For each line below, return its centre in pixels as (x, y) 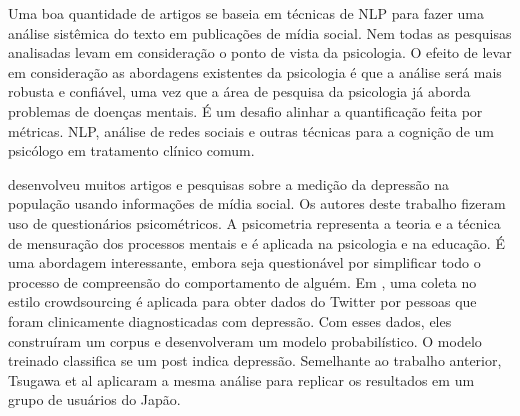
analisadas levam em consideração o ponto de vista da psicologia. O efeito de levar (260, 52)
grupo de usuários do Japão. (94, 399)
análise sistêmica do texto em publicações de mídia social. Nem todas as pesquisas (260, 32)
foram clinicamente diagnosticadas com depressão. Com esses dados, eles (230, 320)
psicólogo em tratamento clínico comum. (131, 150)
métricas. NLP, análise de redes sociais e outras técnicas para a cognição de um (251, 130)
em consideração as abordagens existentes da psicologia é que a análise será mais (255, 71)
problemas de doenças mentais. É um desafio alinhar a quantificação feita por (245, 110)
